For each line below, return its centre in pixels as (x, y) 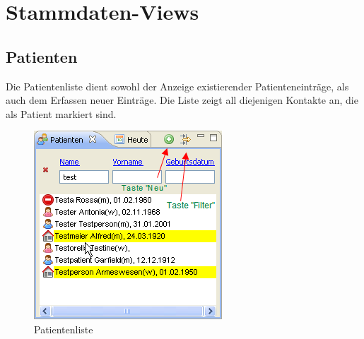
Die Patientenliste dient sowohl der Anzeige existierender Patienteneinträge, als (177, 86)
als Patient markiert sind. (61, 113)
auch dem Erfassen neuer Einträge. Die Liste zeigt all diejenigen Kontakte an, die (182, 100)
